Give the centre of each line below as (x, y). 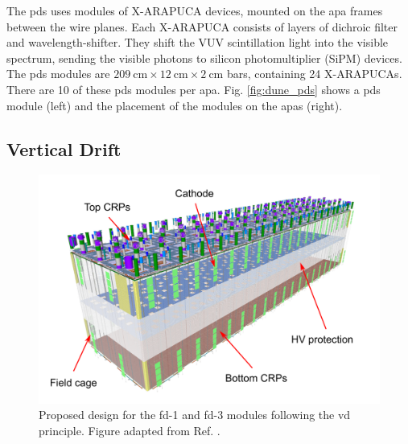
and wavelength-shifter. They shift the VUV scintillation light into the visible (198, 42)
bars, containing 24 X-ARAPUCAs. (314, 74)
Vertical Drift (64, 148)
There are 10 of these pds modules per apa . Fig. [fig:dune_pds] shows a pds (194, 89)
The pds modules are (58, 74)
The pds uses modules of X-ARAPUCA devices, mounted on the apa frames (195, 10)
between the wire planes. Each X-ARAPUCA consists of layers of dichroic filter (202, 26)
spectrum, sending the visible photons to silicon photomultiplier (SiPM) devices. (204, 58)
